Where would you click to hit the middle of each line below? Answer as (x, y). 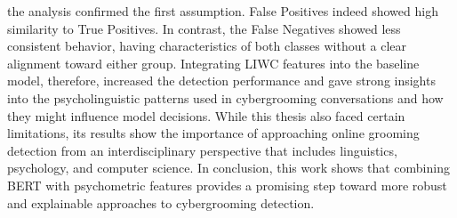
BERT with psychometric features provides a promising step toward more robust (227, 185)
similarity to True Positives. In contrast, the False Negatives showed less (204, 28)
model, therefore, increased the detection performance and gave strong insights (221, 81)
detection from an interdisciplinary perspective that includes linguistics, (202, 150)
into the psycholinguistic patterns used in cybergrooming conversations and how (225, 97)
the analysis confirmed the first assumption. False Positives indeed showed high (223, 11)
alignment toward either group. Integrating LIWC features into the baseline (213, 63)
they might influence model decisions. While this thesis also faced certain (206, 115)
